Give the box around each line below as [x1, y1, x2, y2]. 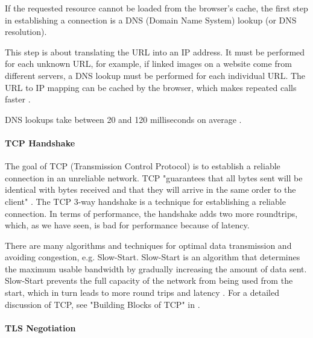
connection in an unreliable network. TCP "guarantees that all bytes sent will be [5, 171, 303, 184]
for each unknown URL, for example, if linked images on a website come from [5, 57, 292, 70]
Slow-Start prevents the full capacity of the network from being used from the [5, 274, 293, 287]
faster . [5, 93, 31, 105]
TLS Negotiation [5, 321, 76, 334]
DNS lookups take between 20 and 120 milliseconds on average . [5, 113, 242, 125]
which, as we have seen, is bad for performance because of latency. [5, 219, 250, 231]
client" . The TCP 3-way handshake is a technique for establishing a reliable [5, 195, 286, 207]
